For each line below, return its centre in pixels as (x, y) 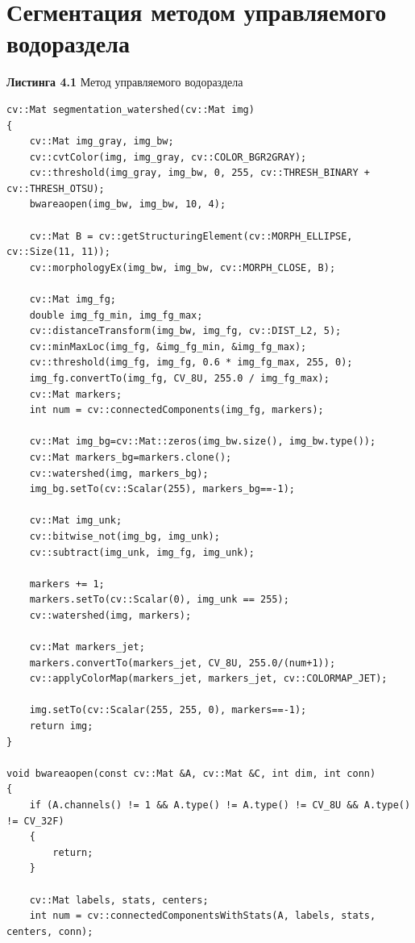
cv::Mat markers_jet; (87, 647)
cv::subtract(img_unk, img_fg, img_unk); (142, 552)
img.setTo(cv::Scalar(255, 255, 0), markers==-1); (168, 710)
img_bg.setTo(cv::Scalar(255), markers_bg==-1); (162, 489)
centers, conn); (50, 931)
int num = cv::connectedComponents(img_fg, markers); (176, 410)
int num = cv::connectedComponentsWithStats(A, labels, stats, (203, 916)
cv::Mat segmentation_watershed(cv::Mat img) (131, 109)
